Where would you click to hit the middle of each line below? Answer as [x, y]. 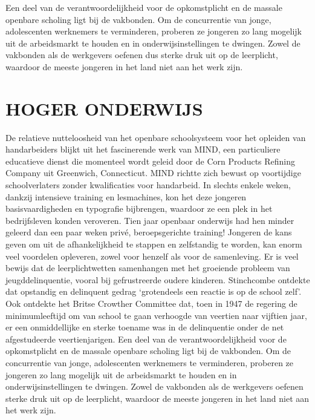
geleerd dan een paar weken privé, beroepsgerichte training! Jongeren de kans [149, 232]
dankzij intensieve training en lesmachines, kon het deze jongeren [126, 196]
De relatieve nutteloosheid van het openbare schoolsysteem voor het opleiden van [156, 137]
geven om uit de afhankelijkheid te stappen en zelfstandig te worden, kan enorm [154, 244]
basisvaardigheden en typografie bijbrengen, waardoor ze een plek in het [139, 208]
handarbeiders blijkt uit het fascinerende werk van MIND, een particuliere [143, 149]
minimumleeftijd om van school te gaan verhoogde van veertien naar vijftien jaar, [156, 315]
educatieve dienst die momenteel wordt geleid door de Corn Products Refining [151, 161]
